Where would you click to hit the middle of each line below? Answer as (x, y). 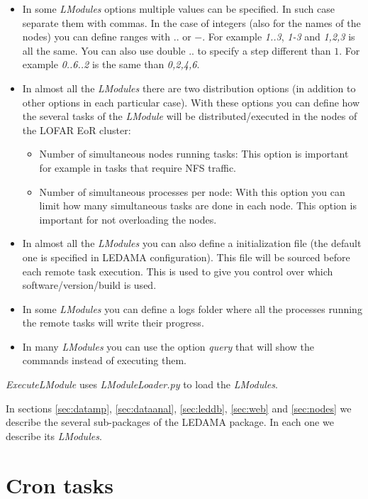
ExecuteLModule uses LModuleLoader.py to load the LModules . (142, 384)
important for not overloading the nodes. (128, 219)
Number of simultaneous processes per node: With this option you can (192, 191)
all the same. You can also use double (104, 50)
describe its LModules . (54, 435)
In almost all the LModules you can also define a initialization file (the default (192, 243)
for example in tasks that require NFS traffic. (138, 167)
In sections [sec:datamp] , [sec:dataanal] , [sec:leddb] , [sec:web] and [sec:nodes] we (179, 408)
